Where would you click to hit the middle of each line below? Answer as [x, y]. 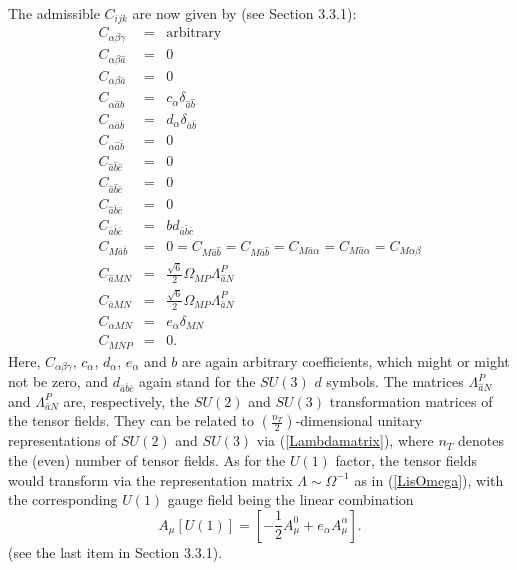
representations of [62, 440]
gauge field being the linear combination [290, 499]
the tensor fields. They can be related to [131, 420]
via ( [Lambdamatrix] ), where [345, 440]
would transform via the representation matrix [150, 479]
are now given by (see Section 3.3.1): [244, 13]
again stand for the [197, 381]
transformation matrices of [411, 400]
